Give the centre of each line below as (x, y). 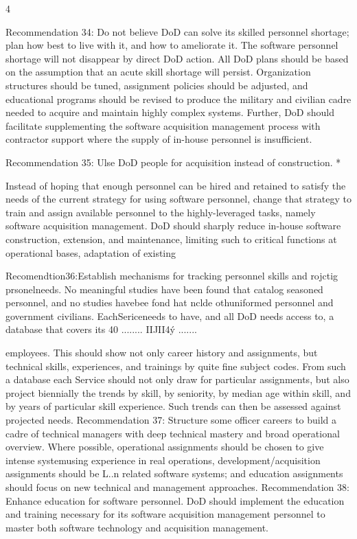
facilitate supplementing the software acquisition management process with (163, 125)
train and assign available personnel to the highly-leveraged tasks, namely (161, 212)
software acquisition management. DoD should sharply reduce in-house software (173, 226)
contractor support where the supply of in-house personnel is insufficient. (159, 139)
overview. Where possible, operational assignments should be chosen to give (165, 447)
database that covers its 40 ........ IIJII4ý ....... (101, 329)
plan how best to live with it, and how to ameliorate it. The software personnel (172, 45)
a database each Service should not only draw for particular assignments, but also (177, 379)
